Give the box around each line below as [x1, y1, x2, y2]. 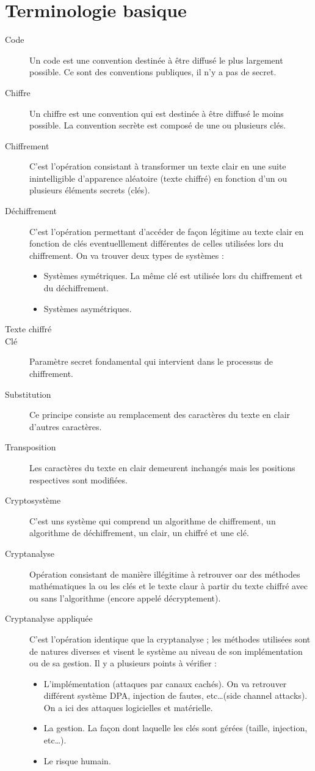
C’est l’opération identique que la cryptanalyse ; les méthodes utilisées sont [29, 632, 311, 645]
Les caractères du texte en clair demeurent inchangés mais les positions [29, 461, 295, 474]
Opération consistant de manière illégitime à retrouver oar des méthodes [29, 567, 300, 580]
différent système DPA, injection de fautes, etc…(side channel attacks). [43, 689, 308, 702]
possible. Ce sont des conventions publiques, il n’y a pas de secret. [29, 65, 277, 78]
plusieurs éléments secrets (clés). [29, 184, 150, 196]
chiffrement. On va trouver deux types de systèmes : [29, 248, 224, 261]
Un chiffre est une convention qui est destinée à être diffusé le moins [29, 106, 284, 119]
